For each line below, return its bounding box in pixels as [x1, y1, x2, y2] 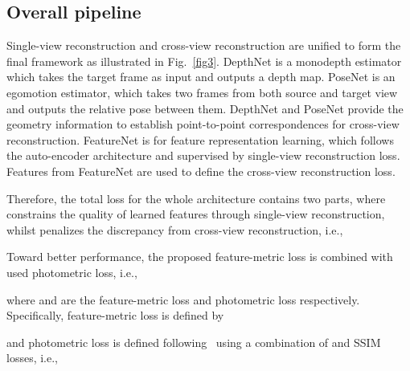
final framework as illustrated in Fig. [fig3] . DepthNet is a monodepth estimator [6, 52, 402, 69]
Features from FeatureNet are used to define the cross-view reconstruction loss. [6, 162, 396, 179]
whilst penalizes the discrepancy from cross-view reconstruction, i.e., [6, 221, 343, 238]
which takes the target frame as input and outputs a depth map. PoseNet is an [6, 68, 396, 85]
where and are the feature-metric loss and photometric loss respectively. [6, 291, 360, 308]
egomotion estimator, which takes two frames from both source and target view [6, 84, 398, 100]
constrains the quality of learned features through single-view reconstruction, [6, 206, 385, 222]
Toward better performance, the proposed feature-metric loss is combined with [6, 248, 393, 265]
